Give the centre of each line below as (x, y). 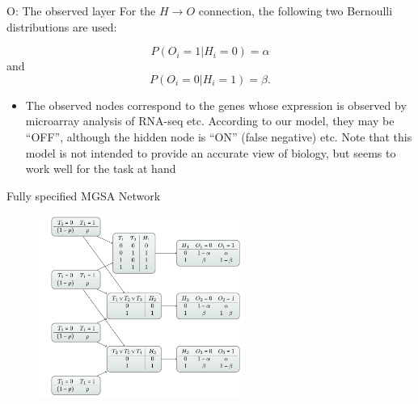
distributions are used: (62, 26)
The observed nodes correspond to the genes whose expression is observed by (216, 105)
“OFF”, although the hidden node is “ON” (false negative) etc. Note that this (219, 136)
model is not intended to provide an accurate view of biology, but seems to (211, 152)
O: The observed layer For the (81, 11)
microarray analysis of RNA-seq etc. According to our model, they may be (210, 121)
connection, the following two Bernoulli (296, 11)
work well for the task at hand (101, 168)
